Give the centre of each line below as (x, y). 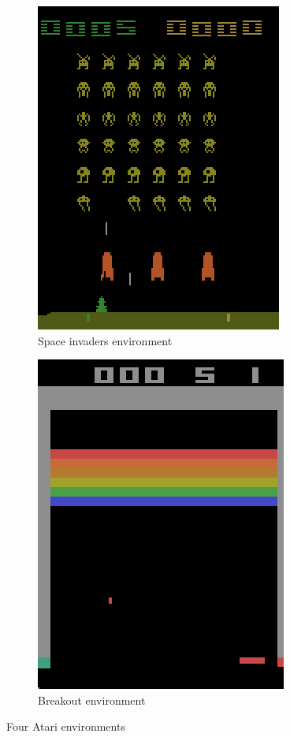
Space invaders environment (105, 340)
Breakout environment (92, 700)
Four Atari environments (66, 726)
